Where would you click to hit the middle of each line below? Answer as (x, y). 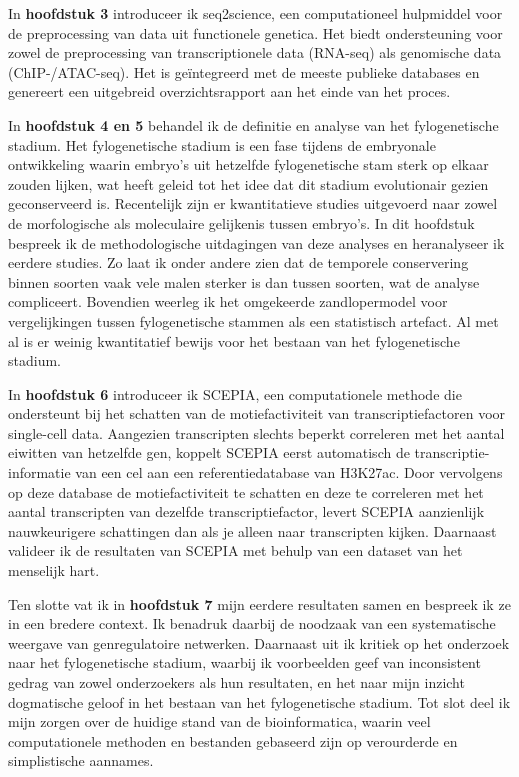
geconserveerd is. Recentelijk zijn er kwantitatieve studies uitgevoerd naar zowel (253, 203)
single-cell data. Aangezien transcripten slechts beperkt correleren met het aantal (256, 432)
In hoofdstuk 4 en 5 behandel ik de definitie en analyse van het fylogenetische (253, 124)
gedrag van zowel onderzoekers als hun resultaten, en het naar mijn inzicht (236, 682)
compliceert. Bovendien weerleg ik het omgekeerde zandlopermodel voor (228, 301)
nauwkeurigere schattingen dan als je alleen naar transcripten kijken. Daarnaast (252, 530)
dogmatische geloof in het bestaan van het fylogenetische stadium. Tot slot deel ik (259, 701)
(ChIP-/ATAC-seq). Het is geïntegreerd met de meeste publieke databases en (244, 71)
